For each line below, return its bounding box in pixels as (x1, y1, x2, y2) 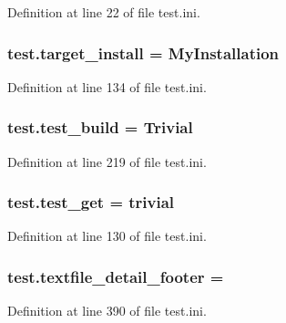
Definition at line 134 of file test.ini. (7, 77, 207, 96)
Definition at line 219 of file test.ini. (7, 151, 207, 171)
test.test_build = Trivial (7, 116, 193, 139)
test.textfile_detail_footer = (7, 265, 224, 287)
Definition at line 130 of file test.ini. (7, 226, 207, 245)
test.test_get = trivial (7, 191, 175, 214)
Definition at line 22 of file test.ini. (7, 3, 200, 21)
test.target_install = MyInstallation (7, 41, 280, 64)
